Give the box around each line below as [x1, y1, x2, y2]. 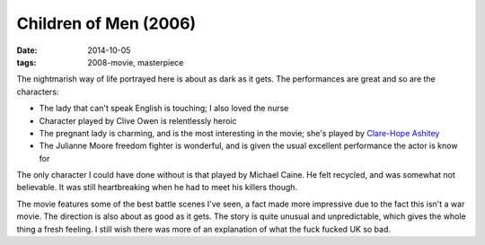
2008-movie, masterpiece [87, 57, 184, 67]
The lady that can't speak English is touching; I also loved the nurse [39, 103, 289, 114]
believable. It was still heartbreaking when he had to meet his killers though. [16, 182, 298, 193]
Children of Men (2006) [16, 13, 197, 33]
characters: [16, 86, 59, 97]
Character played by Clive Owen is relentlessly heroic [39, 115, 237, 126]
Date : [16, 45, 38, 56]
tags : [16, 57, 37, 67]
